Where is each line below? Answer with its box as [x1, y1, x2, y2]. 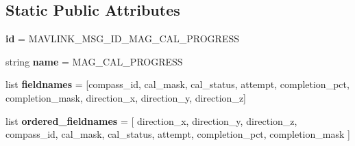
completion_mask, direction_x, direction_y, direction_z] [5, 90, 247, 104]
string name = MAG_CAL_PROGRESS [5, 54, 183, 68]
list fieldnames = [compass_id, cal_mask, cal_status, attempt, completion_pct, [5, 77, 350, 91]
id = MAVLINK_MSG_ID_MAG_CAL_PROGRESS [5, 31, 240, 46]
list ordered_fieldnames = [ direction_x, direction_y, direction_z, [5, 113, 297, 128]
